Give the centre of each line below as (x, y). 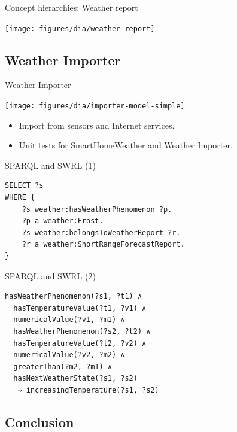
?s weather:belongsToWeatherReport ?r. (101, 232)
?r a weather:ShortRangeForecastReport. (103, 244)
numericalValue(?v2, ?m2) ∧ (69, 355)
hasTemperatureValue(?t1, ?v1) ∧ (80, 308)
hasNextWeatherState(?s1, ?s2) (75, 378)
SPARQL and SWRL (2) (50, 276)
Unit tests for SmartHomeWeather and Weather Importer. (126, 145)
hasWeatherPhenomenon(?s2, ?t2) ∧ (82, 332)
